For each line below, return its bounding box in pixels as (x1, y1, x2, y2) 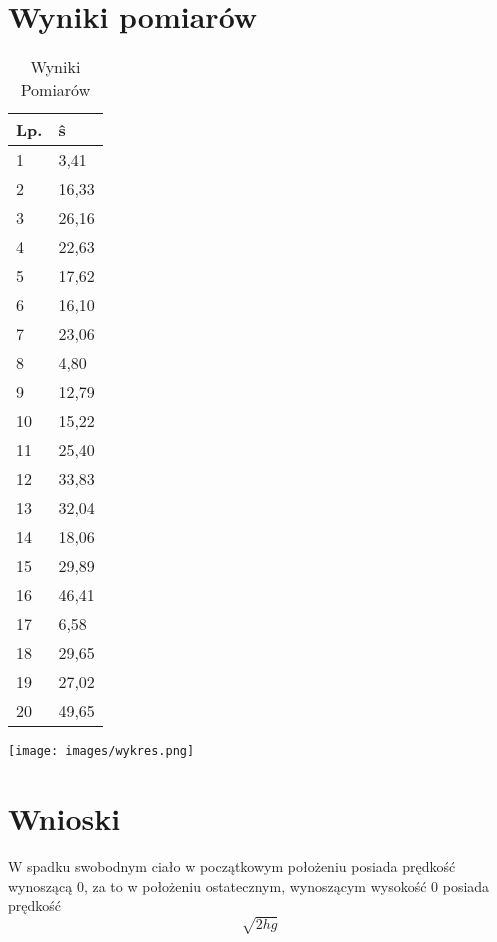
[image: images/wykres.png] (8, 744, 195, 759)
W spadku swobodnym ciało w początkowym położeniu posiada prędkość (8, 855, 456, 876)
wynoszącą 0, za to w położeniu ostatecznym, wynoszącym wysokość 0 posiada (8, 875, 490, 896)
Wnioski (8, 797, 121, 838)
